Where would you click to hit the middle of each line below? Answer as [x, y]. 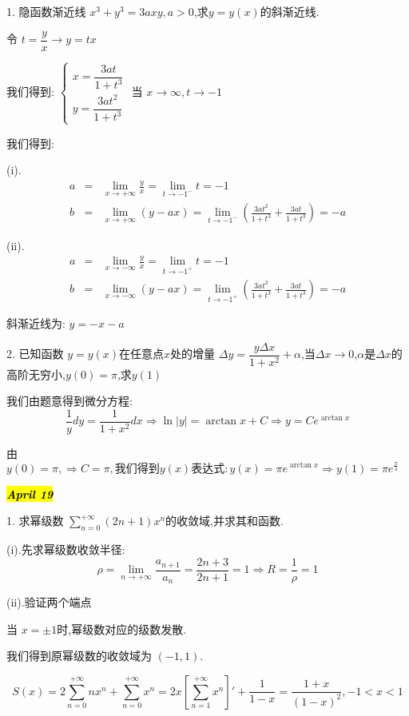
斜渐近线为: [36, 323]
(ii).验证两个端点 [49, 602]
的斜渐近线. [290, 11]
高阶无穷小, [36, 374]
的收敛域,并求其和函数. [224, 521]
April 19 [30, 493]
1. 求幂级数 [35, 521]
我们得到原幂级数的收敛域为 [79, 656]
